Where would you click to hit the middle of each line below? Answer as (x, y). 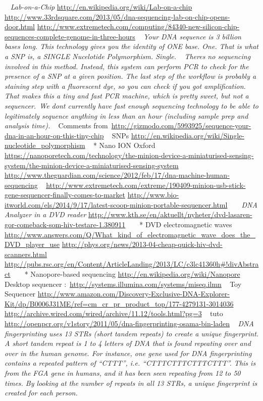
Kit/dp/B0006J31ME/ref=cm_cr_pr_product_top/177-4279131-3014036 (119, 303)
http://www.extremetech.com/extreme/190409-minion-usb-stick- (146, 185)
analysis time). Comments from (56, 126)
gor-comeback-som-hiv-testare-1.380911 (65, 224)
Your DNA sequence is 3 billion (192, 36)
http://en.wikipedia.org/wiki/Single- (188, 135)
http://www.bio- (153, 195)
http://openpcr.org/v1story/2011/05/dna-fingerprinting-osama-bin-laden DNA (129, 323)
